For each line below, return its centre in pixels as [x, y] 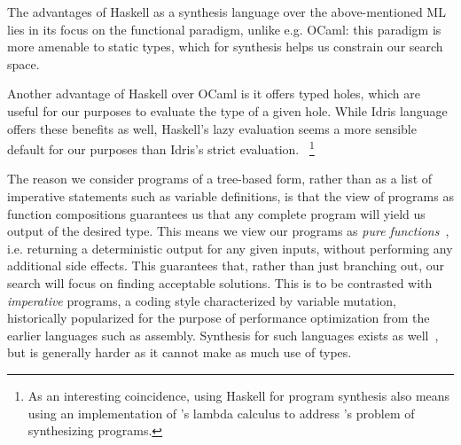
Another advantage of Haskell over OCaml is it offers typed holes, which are [214, 94]
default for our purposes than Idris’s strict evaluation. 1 [161, 148]
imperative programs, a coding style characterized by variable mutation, [202, 300]
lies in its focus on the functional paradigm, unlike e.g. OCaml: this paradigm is [224, 29]
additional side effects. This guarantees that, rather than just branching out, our [226, 265]
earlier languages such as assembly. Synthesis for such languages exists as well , [223, 335]
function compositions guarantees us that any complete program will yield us [216, 213]
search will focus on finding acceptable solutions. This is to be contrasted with [220, 282]
